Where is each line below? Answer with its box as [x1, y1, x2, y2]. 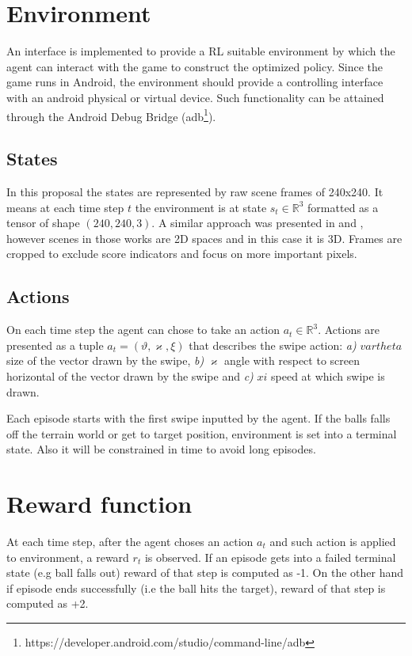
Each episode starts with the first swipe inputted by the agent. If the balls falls [6, 410, 391, 427]
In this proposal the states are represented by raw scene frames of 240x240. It [6, 183, 383, 199]
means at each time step [6, 199, 124, 215]
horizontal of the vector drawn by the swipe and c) [6, 367, 254, 384]
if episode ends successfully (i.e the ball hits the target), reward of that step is [6, 579, 386, 596]
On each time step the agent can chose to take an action [6, 321, 280, 338]
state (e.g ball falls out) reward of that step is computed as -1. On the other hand [6, 564, 403, 581]
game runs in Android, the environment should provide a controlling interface [6, 74, 383, 90]
